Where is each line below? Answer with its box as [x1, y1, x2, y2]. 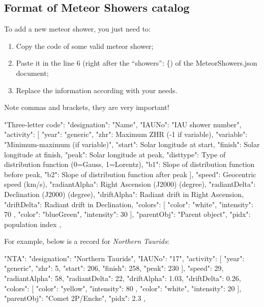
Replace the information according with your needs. [16, 85, 178, 95]
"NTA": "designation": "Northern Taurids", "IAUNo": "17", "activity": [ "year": [4, 253, 245, 263]
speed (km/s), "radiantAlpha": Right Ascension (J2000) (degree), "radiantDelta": [4, 179, 256, 189]
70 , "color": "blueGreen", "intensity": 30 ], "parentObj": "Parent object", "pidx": [4, 209, 251, 219]
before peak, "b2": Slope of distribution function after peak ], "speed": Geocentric [4, 169, 256, 179]
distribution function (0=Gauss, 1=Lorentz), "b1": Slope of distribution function [4, 159, 255, 170]
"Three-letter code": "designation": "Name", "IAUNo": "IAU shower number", [4, 119, 242, 129]
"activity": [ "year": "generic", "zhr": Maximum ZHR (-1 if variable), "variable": [4, 129, 248, 139]
